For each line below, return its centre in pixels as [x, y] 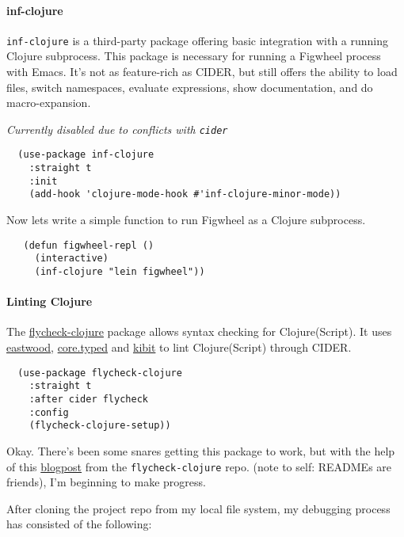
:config [49, 412]
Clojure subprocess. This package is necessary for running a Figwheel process [194, 56]
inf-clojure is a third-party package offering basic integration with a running [198, 40]
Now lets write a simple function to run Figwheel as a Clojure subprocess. [186, 220]
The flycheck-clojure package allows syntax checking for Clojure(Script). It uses [199, 331]
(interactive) [71, 259]
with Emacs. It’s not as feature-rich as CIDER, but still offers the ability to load [202, 72]
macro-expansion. [49, 103]
